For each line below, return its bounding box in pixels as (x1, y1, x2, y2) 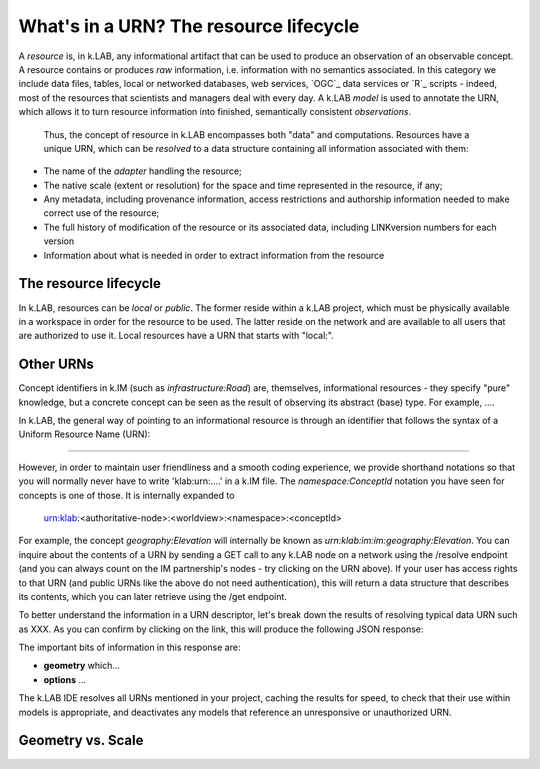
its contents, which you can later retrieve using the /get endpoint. (18, 590, 287, 602)
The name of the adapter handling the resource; (43, 165, 242, 177)
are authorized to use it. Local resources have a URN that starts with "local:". (18, 330, 334, 342)
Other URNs (18, 356, 94, 373)
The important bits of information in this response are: (18, 641, 241, 654)
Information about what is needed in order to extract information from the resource (43, 249, 385, 261)
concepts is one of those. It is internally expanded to (18, 489, 235, 501)
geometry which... (43, 660, 120, 672)
